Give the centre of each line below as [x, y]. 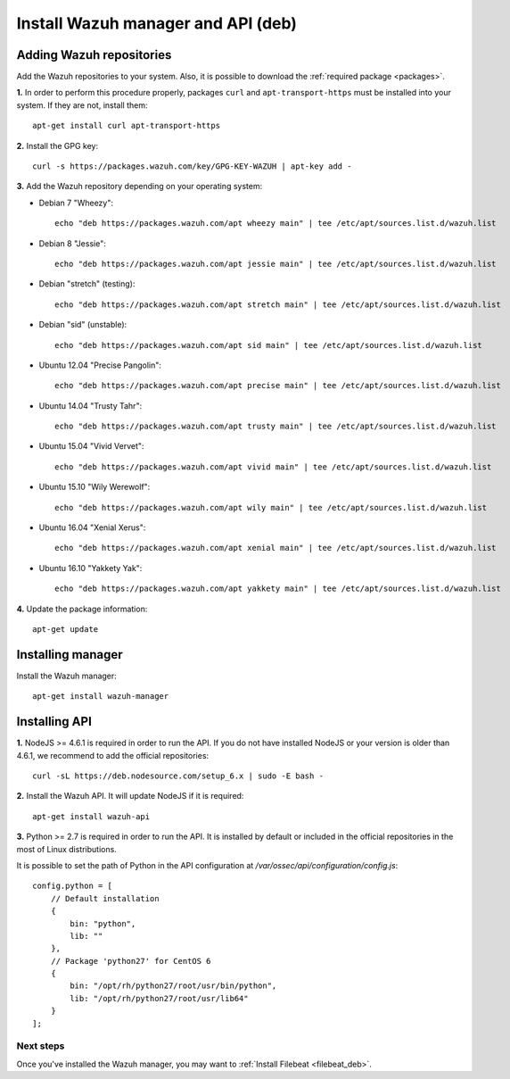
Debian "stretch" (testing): [87, 284]
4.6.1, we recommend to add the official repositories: [113, 755]
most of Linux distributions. [67, 849]
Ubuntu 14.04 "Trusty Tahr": [90, 405]
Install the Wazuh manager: [67, 676]
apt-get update [66, 629]
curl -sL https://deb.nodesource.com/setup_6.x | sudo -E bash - [178, 776]
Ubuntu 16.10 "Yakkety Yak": [90, 568]
